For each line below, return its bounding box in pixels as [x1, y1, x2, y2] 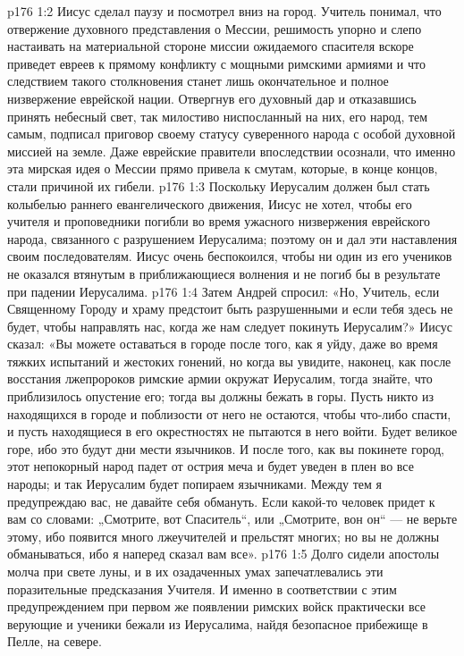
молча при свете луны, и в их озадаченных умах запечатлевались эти [7, 562, 384, 580]
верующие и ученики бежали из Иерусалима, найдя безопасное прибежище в [7, 614, 428, 633]
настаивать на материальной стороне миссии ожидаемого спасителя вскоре [7, 37, 414, 55]
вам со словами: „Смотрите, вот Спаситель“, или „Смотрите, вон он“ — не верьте [7, 509, 458, 528]
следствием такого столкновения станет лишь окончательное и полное [7, 71, 389, 90]
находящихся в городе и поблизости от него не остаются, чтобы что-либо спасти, [7, 404, 451, 423]
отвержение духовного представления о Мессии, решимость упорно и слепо [7, 19, 422, 38]
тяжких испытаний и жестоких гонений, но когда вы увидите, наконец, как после [7, 351, 451, 370]
